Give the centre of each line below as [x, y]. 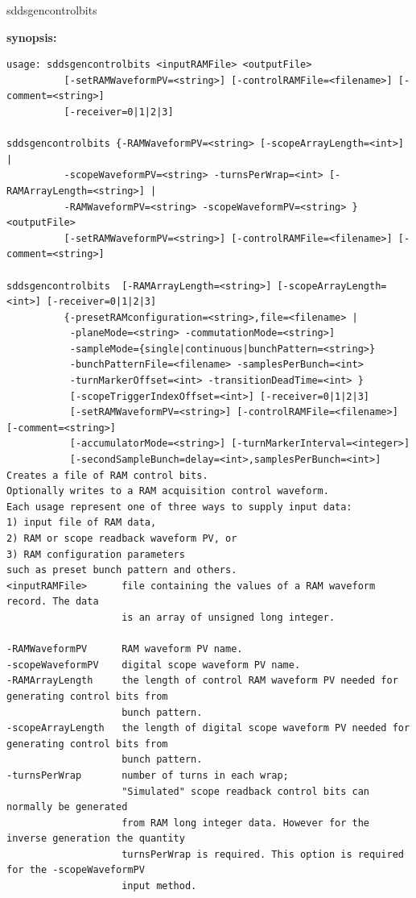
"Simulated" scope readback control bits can [246, 791]
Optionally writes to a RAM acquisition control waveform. [168, 491]
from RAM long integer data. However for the [246, 823]
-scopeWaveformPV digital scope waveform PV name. [154, 665]
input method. [159, 886]
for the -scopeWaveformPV [76, 870]
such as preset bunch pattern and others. [122, 570]
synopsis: [32, 37]
